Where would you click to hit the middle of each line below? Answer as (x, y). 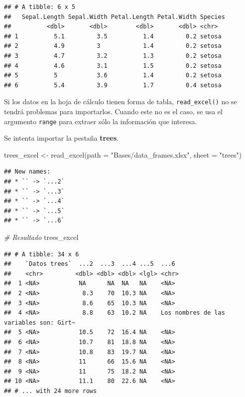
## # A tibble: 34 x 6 (42, 254)
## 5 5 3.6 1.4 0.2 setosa (113, 76)
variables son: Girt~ (40, 322)
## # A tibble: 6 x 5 (40, 7)
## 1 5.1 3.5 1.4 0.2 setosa (113, 36)
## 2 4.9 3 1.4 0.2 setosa (113, 46)
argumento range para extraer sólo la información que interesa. (101, 121)
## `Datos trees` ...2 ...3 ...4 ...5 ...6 (90, 264)
